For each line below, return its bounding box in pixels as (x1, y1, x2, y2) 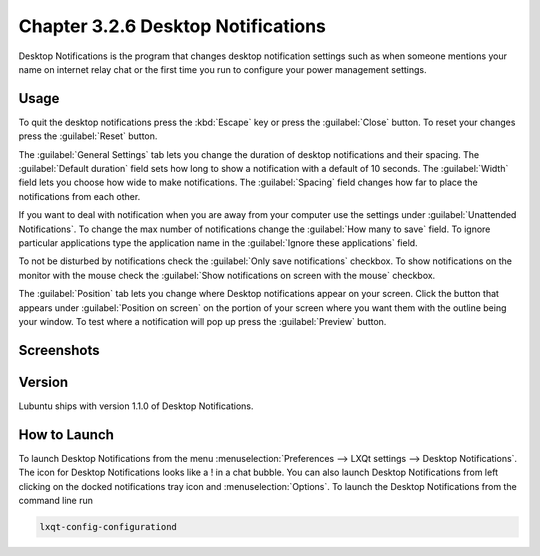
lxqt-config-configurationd (39, 521, 177, 532)
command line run (18, 494, 94, 506)
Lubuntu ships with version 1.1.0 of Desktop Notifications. (18, 400, 254, 412)
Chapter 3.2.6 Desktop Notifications (18, 15, 327, 37)
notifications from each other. (18, 190, 141, 202)
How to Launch (18, 426, 115, 443)
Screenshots (18, 341, 100, 359)
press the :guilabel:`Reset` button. (18, 130, 158, 142)
